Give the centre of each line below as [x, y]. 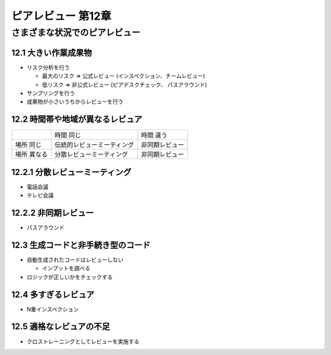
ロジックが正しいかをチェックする [70, 277]
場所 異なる [32, 155]
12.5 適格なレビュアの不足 [61, 326]
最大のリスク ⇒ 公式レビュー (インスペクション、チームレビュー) [124, 76]
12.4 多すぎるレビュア [53, 295]
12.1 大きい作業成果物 [51, 53]
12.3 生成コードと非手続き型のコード [81, 245]
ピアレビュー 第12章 [61, 16]
